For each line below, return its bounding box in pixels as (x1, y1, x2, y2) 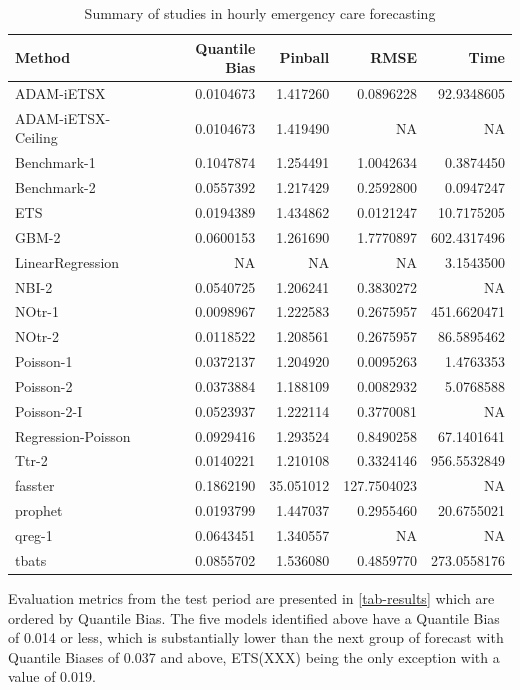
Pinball (279, 47, 330, 68)
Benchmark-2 (15, 177, 96, 198)
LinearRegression (15, 251, 120, 272)
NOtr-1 (15, 301, 59, 322)
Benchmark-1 (15, 152, 96, 173)
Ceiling (15, 127, 58, 148)
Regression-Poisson (15, 425, 131, 446)
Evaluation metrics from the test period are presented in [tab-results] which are (8, 587, 495, 608)
